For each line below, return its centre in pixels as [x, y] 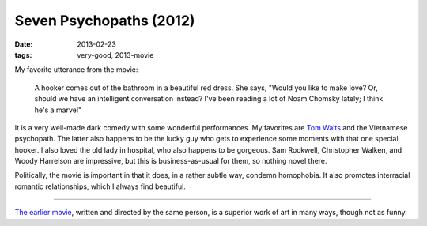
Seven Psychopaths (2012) [105, 21]
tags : [23, 55]
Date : [24, 44]
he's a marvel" [58, 110]
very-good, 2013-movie [115, 55]
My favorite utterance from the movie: [76, 70]
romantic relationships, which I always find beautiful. [100, 186]
